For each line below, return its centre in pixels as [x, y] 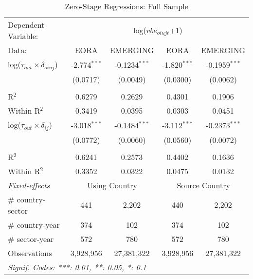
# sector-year [31, 239]
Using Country [112, 185]
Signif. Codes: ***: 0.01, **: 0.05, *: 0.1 [77, 267]
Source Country [203, 185]
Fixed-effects [29, 185]
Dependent [26, 25]
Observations [30, 253]
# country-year [34, 224]
